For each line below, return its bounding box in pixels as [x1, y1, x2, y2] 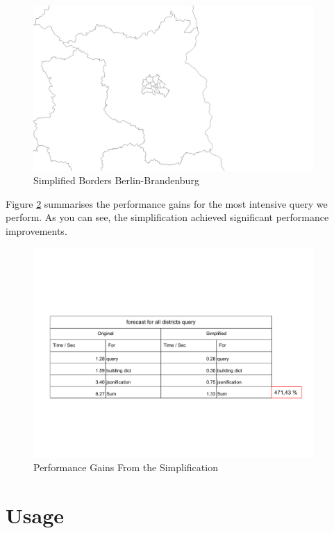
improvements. [6, 223, 67, 238]
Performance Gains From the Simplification [33, 460, 218, 475]
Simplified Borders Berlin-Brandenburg [33, 173, 199, 188]
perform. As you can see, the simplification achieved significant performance [6, 210, 329, 224]
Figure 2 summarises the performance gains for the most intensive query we [6, 196, 328, 211]
